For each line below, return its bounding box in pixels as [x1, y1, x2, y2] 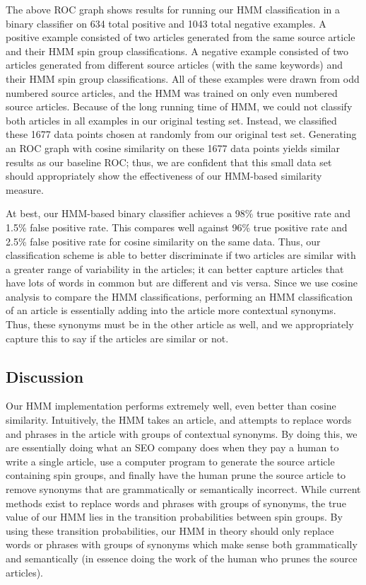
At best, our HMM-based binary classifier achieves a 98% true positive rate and [6, 206, 350, 221]
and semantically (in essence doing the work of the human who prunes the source [6, 550, 358, 565]
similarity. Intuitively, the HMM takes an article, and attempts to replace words [6, 412, 352, 427]
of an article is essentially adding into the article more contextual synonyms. [6, 303, 336, 318]
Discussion [6, 365, 84, 387]
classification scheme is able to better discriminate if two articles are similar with [6, 248, 356, 262]
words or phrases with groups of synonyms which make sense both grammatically [6, 537, 358, 552]
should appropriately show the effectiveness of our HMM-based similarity [6, 168, 322, 183]
